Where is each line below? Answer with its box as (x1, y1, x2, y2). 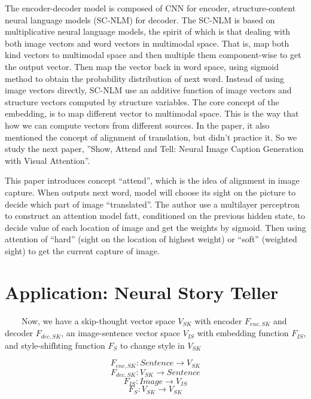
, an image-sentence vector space (61, 327, 181, 339)
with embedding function (197, 327, 289, 339)
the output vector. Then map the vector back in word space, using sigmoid (5, 60, 279, 72)
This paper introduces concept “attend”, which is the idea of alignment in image (5, 174, 300, 187)
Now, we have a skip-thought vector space (21, 314, 175, 327)
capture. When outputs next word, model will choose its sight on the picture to (5, 185, 296, 198)
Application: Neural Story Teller (5, 279, 279, 304)
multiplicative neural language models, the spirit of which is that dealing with (5, 25, 291, 38)
